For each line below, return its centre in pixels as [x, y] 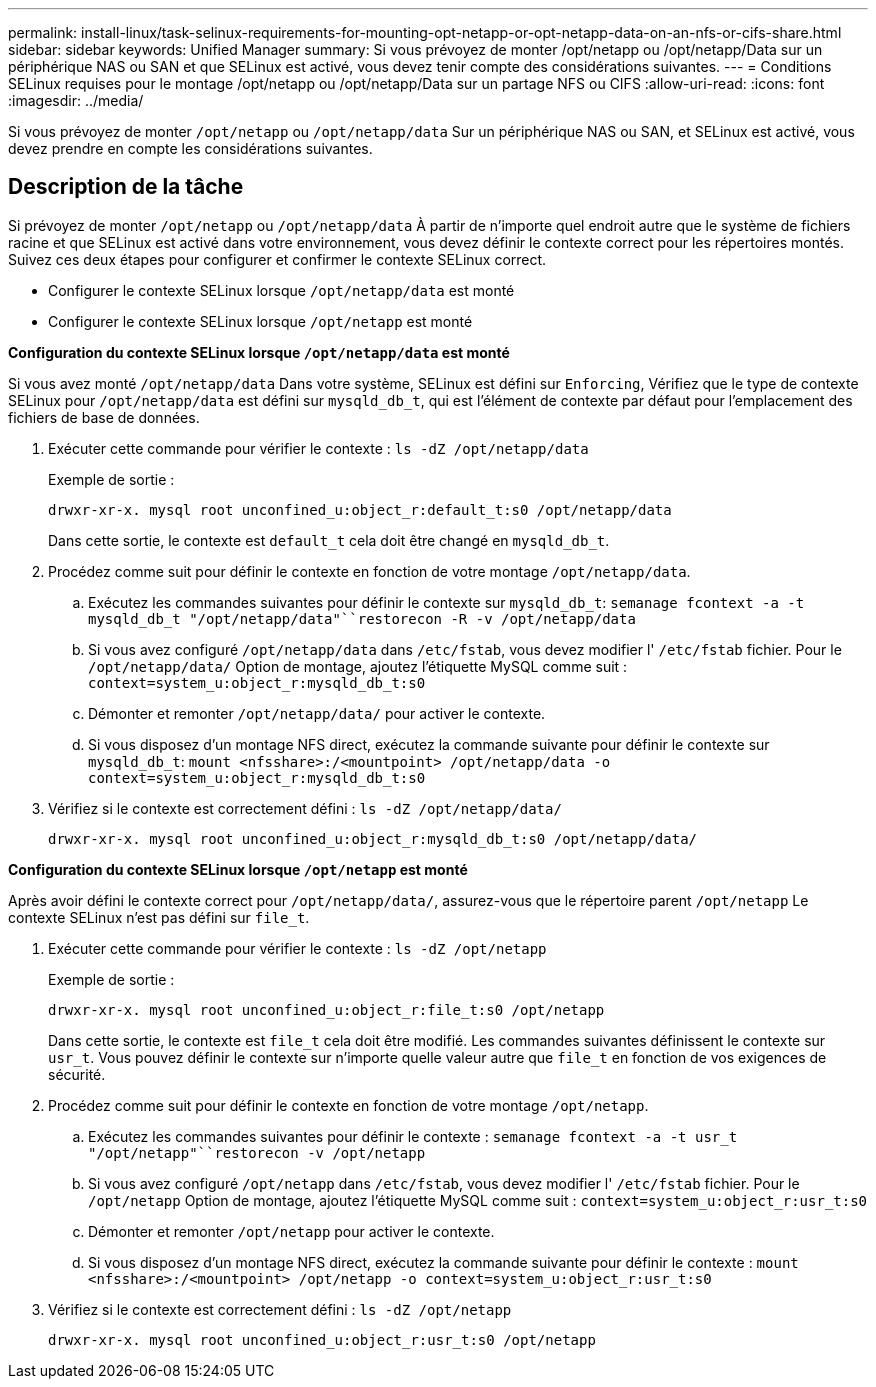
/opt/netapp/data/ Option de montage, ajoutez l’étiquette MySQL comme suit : [358, 666]
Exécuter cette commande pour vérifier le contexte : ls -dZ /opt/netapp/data [318, 448]
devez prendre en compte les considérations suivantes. [190, 148]
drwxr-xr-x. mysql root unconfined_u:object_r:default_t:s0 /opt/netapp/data [360, 509]
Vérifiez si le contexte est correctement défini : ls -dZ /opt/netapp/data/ [305, 808]
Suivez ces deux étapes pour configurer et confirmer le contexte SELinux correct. [277, 259]
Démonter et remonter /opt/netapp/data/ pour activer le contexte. [317, 713]
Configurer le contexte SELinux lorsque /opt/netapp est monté [260, 321]
